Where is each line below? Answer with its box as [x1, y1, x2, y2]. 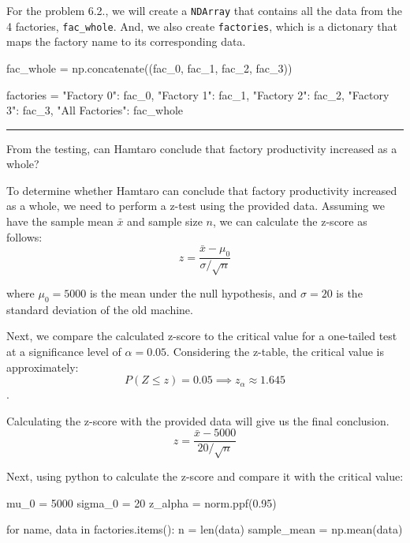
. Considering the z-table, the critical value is [166, 343, 385, 360]
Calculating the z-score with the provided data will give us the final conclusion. [6, 412, 389, 429]
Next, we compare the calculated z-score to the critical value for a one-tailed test [6, 328, 397, 344]
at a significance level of [6, 343, 121, 360]
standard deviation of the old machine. [6, 301, 193, 317]
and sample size [127, 213, 203, 230]
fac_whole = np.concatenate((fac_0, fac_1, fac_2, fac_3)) [6, 59, 293, 76]
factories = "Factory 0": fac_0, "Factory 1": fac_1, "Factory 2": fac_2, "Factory [6, 86, 389, 103]
